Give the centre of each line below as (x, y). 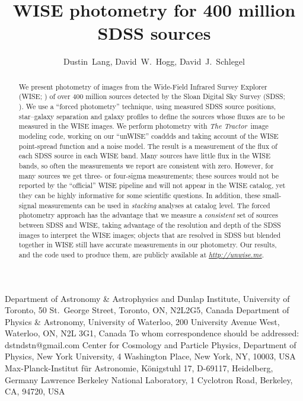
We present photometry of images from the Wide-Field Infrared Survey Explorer (143, 86)
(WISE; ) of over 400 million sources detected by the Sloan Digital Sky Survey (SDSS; (152, 96)
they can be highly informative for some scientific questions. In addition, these (140, 195)
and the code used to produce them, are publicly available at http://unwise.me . (141, 254)
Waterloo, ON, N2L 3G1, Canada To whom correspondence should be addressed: (152, 333)
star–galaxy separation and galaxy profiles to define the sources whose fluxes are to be (152, 116)
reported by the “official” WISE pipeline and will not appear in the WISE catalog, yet (152, 185)
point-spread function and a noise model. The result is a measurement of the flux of (148, 146)
